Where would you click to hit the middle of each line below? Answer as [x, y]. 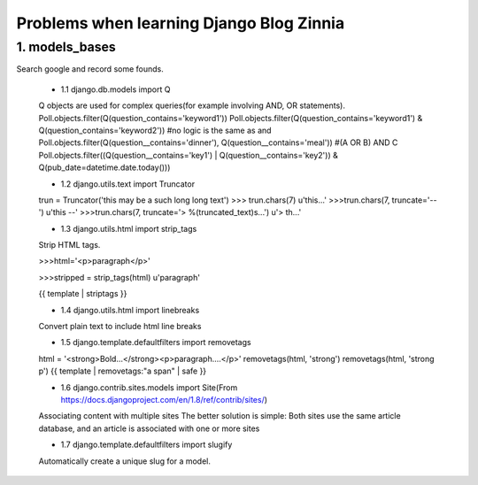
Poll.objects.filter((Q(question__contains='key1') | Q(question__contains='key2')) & [188, 155]
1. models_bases [66, 47]
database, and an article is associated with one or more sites [149, 428]
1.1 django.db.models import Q [116, 89]
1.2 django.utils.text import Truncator [127, 184]
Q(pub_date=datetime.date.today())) [104, 167]
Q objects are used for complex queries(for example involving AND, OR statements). [192, 105]
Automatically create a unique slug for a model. [125, 461]
